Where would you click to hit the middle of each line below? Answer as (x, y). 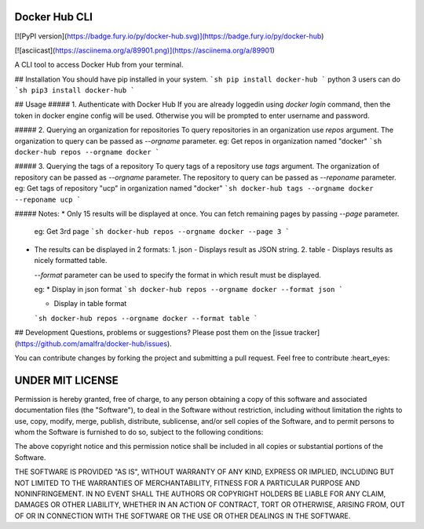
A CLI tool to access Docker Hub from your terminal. (99, 65)
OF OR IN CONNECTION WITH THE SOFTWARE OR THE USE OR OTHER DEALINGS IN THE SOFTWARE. (183, 516)
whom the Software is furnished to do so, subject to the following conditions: (139, 432)
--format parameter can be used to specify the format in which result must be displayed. (178, 275)
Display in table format (90, 304)
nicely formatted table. (71, 261)
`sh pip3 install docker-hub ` (75, 91)
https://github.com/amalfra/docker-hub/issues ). (94, 343)
